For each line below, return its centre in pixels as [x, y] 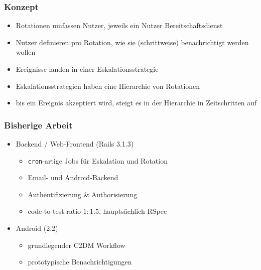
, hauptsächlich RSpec [133, 211]
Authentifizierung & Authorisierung [83, 194]
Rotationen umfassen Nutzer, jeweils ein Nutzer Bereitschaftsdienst [119, 25]
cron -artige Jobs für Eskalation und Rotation [98, 160]
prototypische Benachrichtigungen [80, 262]
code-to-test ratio [54, 211]
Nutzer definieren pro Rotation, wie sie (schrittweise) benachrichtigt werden [132, 42]
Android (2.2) [37, 228]
